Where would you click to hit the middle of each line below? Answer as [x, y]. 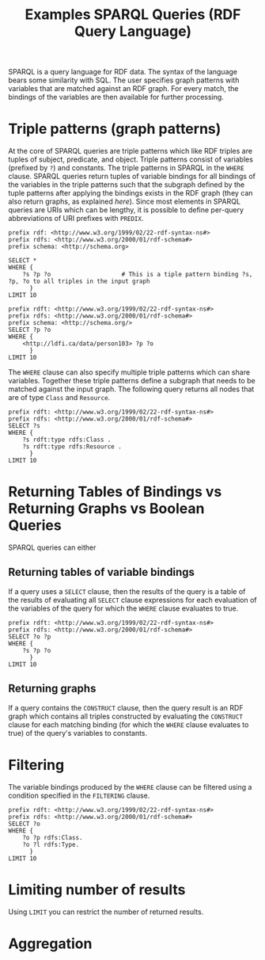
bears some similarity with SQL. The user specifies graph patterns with [124, 80]
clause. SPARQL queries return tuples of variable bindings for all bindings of [132, 177]
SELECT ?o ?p [30, 636]
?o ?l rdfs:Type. [51, 844]
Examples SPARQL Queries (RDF [133, 15]
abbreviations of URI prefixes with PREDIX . [76, 219]
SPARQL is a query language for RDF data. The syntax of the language [123, 72]
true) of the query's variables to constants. [78, 733]
